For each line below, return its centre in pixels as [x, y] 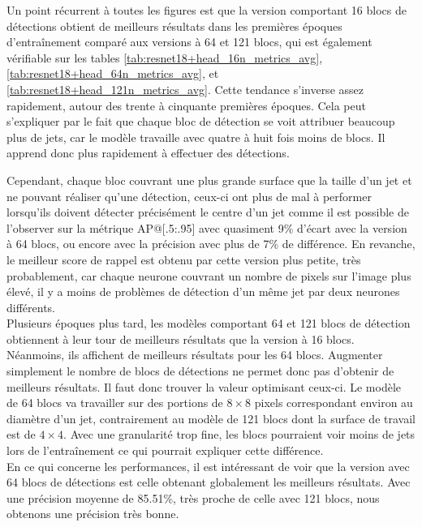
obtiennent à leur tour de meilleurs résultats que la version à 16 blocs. [181, 338]
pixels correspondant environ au [334, 403]
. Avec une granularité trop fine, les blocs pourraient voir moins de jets [239, 434]
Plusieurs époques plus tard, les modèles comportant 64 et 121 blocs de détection [209, 323]
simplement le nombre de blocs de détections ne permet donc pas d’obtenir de [200, 371]
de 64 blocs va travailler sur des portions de [115, 403]
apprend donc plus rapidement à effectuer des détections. [148, 153]
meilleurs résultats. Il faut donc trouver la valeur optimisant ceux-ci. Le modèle [204, 386]
